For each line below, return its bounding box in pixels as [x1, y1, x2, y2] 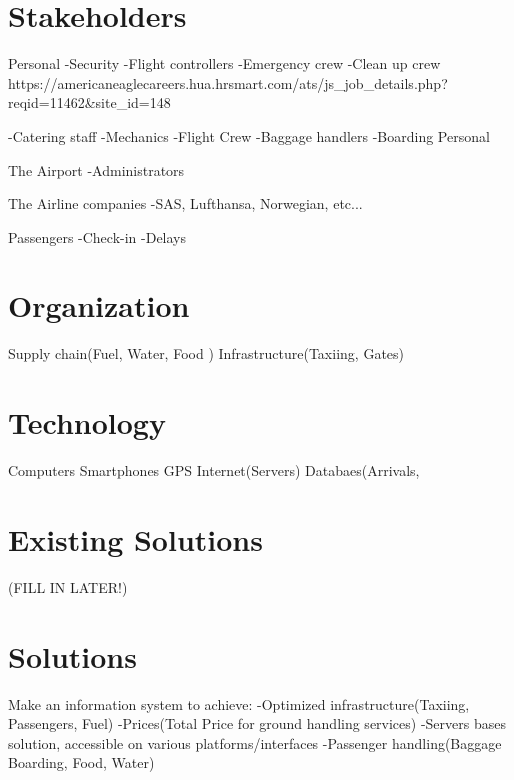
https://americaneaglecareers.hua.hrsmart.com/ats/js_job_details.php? [8, 72, 448, 93]
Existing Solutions [8, 518, 263, 559]
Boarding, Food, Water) [8, 752, 155, 773]
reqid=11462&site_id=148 [8, 92, 171, 113]
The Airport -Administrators [8, 159, 185, 180]
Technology [8, 402, 166, 443]
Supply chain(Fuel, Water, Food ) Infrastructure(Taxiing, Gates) [8, 343, 405, 364]
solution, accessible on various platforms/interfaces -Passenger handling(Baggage [8, 732, 502, 753]
